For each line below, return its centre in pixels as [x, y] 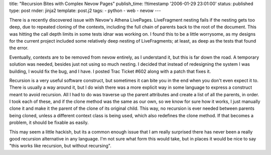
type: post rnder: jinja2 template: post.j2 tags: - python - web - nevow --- [85, 11]
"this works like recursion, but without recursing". [60, 146]
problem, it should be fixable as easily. [49, 122]
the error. [19, 48]
